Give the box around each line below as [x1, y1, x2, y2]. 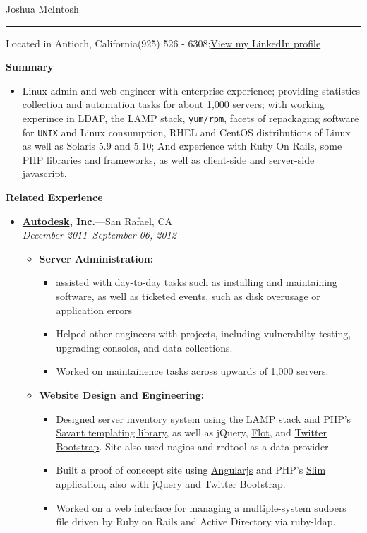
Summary [6, 59, 54, 74]
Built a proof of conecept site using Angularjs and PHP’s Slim [56, 462, 326, 477]
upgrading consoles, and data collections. [56, 340, 233, 354]
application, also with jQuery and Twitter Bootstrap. [56, 476, 286, 491]
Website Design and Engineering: [39, 388, 205, 402]
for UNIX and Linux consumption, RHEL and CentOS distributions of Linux [22, 124, 351, 139]
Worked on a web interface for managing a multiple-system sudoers [56, 500, 347, 515]
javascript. [22, 166, 67, 181]
